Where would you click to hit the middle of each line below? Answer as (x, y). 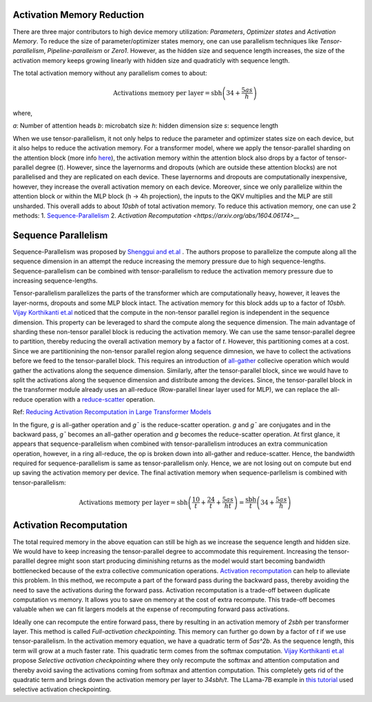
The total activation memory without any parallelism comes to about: (110, 73)
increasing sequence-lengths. (55, 281)
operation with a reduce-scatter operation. (95, 399)
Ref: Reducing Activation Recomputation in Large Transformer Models (112, 412)
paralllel (24, 561)
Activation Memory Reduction (79, 15)
